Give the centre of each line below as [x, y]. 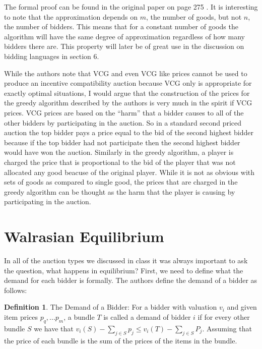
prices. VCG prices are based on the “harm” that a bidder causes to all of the [124, 112]
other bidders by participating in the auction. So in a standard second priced [123, 122]
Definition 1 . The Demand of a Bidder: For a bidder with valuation [111, 307]
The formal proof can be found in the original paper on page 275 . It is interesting [131, 7]
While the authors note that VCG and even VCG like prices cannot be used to [126, 73]
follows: [16, 290]
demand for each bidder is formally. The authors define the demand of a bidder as [131, 280]
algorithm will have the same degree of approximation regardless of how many [124, 36]
